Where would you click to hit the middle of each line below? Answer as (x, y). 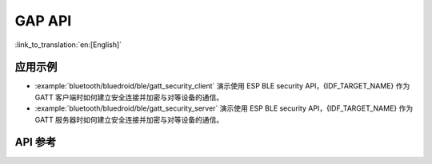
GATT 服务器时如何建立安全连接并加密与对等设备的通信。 (129, 119)
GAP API (43, 21)
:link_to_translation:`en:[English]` (68, 45)
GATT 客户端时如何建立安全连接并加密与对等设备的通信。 (129, 97)
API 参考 (36, 142)
